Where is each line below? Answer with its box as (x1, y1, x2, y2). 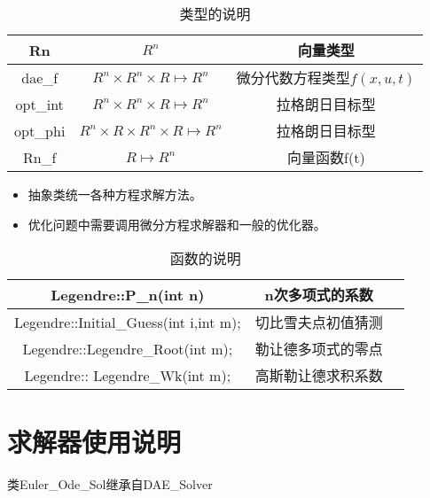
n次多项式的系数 (264, 284, 373, 306)
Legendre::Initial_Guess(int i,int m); (14, 311, 241, 332)
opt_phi (14, 120, 66, 141)
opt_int (15, 93, 64, 114)
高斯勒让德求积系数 (254, 365, 383, 386)
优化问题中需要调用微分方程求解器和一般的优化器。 (27, 214, 326, 233)
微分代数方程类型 (236, 67, 350, 88)
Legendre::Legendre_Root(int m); (22, 338, 233, 359)
